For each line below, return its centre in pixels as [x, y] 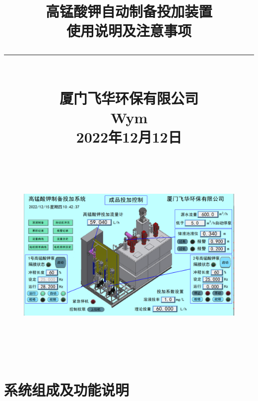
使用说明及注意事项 [129, 31]
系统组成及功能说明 [67, 390]
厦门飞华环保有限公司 [129, 98]
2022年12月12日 [129, 137]
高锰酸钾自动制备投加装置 [129, 11]
